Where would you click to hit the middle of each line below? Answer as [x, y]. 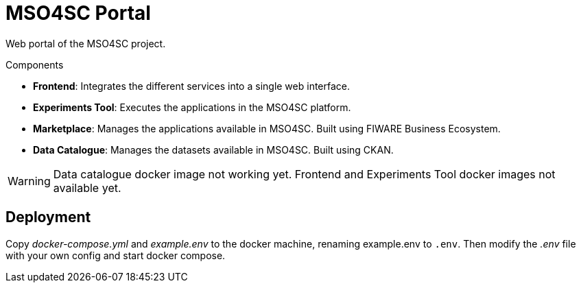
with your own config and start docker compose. [116, 255]
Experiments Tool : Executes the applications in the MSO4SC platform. [192, 107]
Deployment [48, 217]
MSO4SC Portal [78, 13]
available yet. [87, 188]
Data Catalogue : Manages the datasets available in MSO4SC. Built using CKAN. [213, 149]
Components [35, 64]
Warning [29, 181]
